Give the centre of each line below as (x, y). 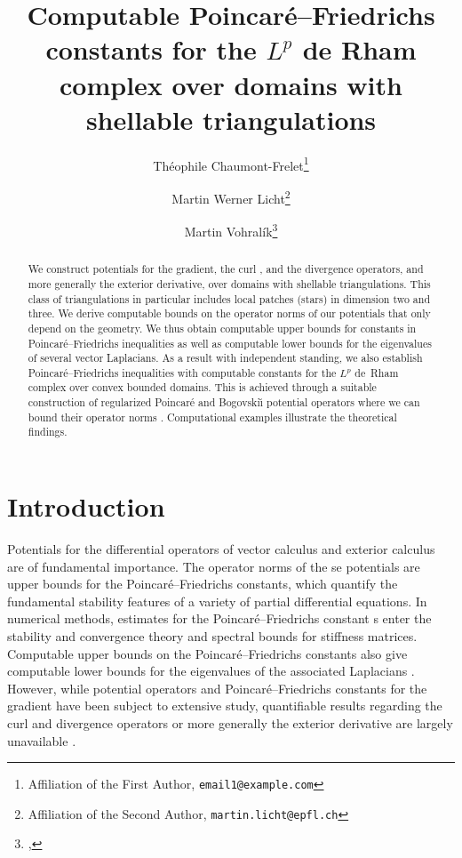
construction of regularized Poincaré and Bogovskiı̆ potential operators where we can (224, 402)
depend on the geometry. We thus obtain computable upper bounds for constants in (222, 328)
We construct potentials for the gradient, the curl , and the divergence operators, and (226, 269)
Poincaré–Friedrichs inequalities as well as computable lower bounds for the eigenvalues (230, 343)
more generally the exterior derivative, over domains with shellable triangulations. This (229, 283)
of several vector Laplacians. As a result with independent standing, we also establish (225, 358)
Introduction (86, 506)
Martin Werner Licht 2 (231, 196)
